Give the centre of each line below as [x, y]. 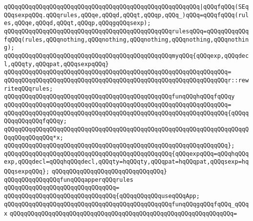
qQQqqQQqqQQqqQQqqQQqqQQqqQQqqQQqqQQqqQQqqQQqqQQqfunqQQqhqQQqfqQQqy [119, 97]
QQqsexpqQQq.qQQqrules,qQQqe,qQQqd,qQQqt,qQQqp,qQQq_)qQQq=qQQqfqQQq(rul [126, 15]
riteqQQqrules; [29, 88]
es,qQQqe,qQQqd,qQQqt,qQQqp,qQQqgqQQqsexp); [77, 23]
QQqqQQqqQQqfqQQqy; [35, 121]
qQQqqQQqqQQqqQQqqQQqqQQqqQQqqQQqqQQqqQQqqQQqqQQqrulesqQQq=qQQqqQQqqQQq [126, 31]
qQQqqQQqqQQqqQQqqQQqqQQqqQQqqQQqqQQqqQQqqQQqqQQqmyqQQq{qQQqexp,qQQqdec [126, 56]
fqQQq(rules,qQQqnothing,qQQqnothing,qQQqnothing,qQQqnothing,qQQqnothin [126, 39]
